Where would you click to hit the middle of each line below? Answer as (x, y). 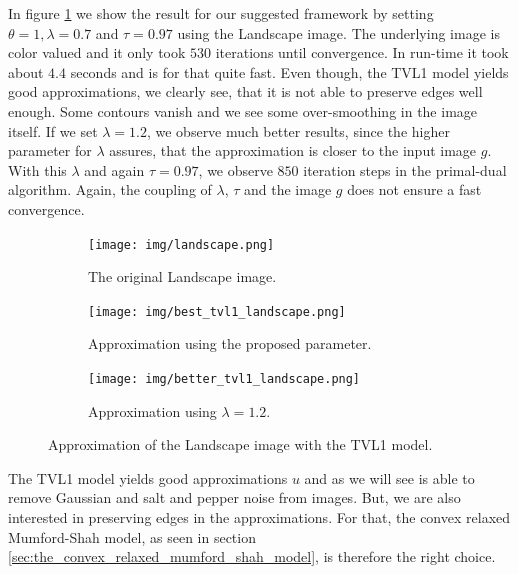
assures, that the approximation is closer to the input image (293, 150)
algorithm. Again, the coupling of (110, 189)
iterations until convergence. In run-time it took (362, 52)
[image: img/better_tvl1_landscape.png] (224, 379)
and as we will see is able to (389, 477)
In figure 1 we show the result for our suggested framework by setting (221, 13)
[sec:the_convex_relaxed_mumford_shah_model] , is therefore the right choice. (252, 556)
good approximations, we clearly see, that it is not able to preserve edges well (245, 91)
